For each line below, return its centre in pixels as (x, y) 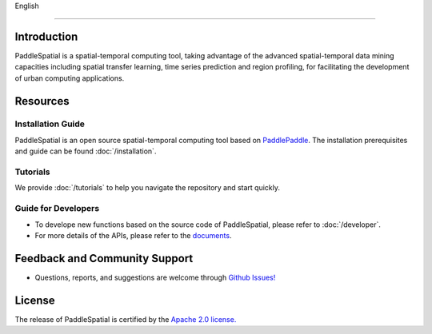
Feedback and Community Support (104, 258)
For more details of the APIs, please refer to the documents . (133, 235)
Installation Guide (50, 124)
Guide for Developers (57, 209)
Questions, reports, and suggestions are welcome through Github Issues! (155, 277)
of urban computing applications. (70, 78)
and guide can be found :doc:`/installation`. (86, 151)
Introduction (46, 36)
